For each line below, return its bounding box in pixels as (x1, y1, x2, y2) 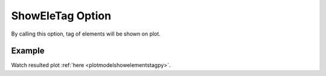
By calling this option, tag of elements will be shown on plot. (11, 30, 161, 37)
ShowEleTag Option (11, 9, 112, 22)
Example (11, 46, 45, 56)
